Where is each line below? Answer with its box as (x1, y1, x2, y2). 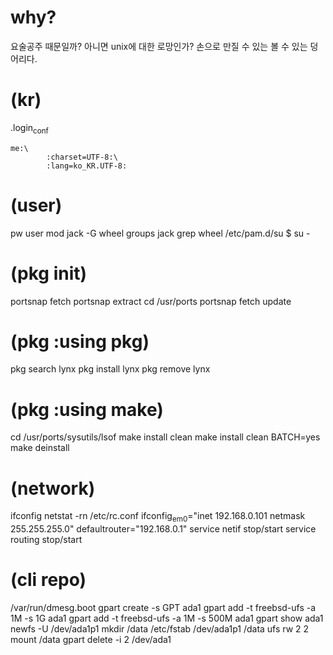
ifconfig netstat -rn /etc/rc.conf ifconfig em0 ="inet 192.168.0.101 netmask (10, 510, 306, 525)
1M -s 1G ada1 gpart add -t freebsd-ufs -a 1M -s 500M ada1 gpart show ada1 (10, 612, 324, 625)
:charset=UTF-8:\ (46, 152, 118, 162)
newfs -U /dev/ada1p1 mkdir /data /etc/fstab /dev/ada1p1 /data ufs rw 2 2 (10, 623, 310, 635)
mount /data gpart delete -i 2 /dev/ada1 (10, 634, 172, 646)
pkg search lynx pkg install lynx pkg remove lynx (10, 363, 211, 375)
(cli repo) (10, 569, 87, 591)
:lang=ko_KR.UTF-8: (46, 161, 128, 171)
